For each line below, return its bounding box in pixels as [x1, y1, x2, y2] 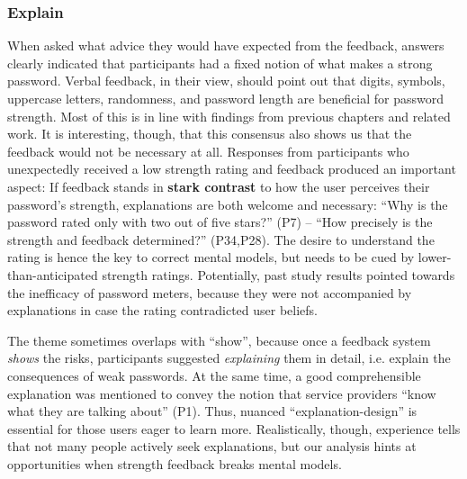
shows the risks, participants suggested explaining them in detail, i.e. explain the [7, 348, 451, 367]
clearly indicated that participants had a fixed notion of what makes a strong [7, 53, 433, 72]
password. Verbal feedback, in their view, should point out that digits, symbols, [7, 71, 445, 90]
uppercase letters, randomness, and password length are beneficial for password [7, 89, 445, 107]
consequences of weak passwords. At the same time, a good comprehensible [7, 366, 421, 384]
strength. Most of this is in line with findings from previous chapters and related [7, 106, 451, 125]
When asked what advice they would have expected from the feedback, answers [7, 36, 445, 55]
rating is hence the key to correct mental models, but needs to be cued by [7, 248, 415, 267]
